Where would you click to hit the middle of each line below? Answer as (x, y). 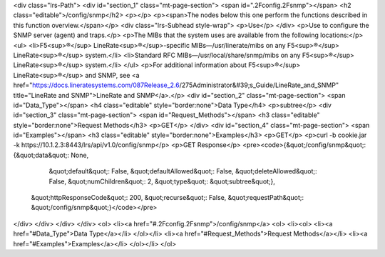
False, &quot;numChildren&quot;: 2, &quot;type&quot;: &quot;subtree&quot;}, (162, 181)
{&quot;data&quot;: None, (51, 155)
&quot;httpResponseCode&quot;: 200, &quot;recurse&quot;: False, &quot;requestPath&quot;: (168, 198)
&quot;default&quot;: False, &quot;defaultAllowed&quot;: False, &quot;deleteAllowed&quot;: (183, 171)
